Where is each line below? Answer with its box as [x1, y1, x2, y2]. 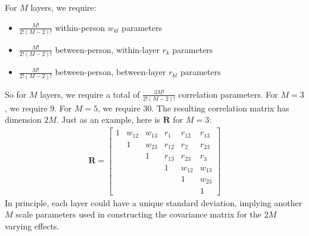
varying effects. [5, 219, 60, 232]
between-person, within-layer [55, 43, 160, 55]
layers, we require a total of [40, 88, 140, 100]
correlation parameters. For [178, 88, 278, 100]
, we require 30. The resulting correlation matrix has [98, 101, 289, 114]
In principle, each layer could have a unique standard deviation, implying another [5, 196, 302, 209]
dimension [5, 113, 42, 126]
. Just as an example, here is [56, 113, 161, 126]
